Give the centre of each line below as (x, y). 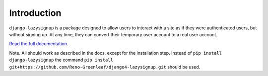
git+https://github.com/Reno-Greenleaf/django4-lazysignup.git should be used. (105, 67)
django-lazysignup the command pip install (61, 60)
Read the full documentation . (39, 44)
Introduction (35, 13)
